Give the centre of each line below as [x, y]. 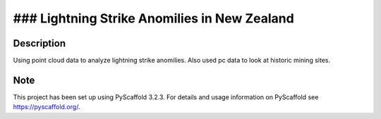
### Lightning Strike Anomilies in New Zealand [153, 18]
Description [40, 43]
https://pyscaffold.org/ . [47, 107]
